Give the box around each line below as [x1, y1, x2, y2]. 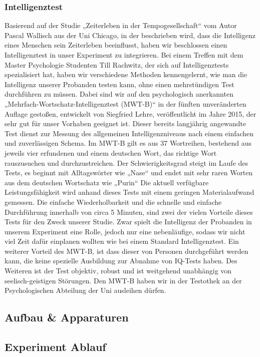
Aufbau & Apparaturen [5, 309, 129, 325]
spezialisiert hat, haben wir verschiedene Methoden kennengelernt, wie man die [5, 69, 247, 80]
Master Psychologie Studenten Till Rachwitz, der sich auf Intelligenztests [5, 59, 229, 70]
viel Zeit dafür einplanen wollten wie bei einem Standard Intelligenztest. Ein [5, 236, 239, 246]
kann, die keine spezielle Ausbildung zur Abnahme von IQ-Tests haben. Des [5, 255, 237, 266]
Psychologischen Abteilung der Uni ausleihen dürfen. [5, 285, 166, 295]
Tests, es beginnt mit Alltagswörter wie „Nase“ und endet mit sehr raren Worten [5, 167, 253, 178]
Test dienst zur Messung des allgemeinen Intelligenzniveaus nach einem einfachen [5, 128, 254, 138]
